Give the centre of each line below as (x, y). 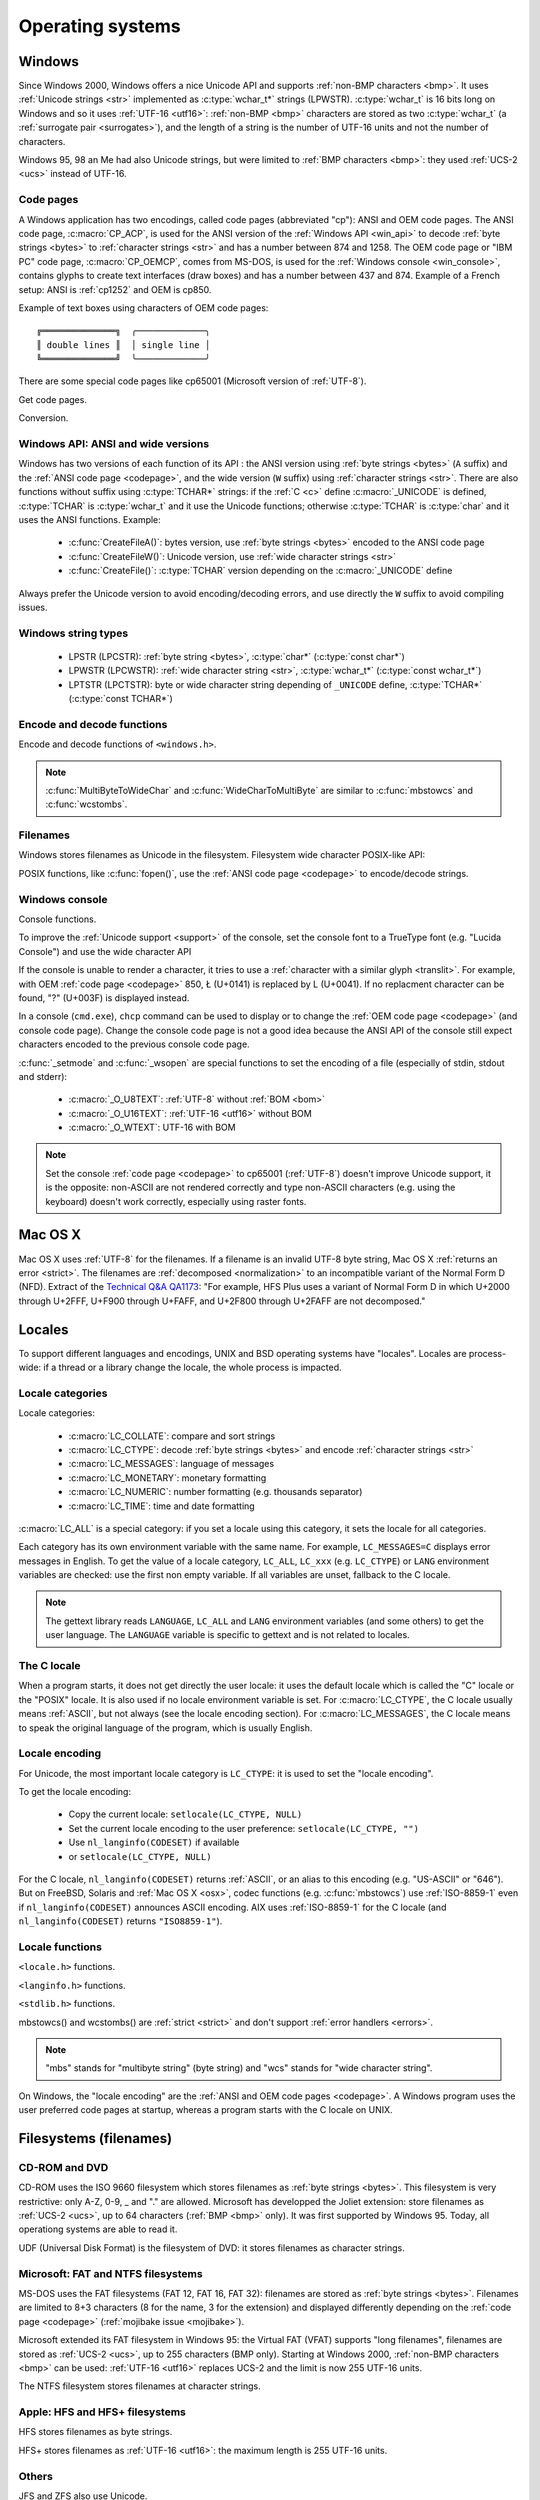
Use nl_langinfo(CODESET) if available (154, 1842)
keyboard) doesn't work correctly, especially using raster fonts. (176, 1201)
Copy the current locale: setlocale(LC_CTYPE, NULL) (185, 1814)
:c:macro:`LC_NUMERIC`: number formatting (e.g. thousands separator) (215, 1492)
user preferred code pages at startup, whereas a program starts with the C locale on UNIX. (206, 2110)
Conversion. (43, 418)
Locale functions (60, 1947)
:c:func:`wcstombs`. (86, 804)
